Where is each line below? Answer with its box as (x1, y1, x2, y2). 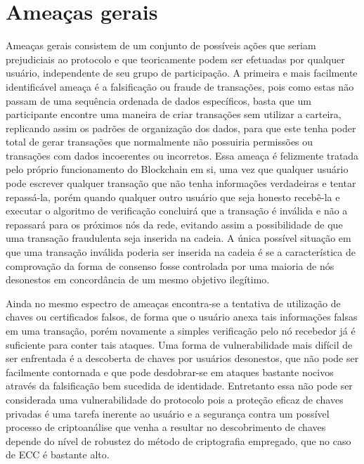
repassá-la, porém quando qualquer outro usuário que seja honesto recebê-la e (6, 189, 340, 204)
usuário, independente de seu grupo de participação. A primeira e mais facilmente (6, 65, 358, 80)
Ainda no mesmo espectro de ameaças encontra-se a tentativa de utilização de (6, 295, 341, 310)
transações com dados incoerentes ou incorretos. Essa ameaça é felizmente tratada (6, 148, 359, 162)
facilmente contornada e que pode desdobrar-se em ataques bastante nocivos (6, 364, 334, 379)
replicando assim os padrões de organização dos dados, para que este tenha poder (6, 120, 356, 135)
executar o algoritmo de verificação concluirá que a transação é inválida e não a (6, 203, 348, 218)
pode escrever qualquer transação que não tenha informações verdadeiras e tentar (6, 176, 356, 191)
